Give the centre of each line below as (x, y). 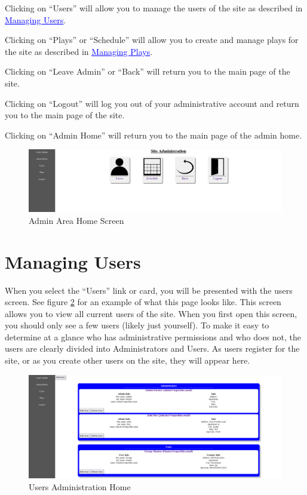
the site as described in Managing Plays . (79, 51)
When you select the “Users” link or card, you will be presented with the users (149, 290)
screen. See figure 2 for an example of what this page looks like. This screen (143, 302)
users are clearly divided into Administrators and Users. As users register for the (152, 348)
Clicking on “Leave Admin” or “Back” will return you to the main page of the (148, 71)
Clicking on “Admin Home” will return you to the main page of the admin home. (153, 135)
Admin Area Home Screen (76, 220)
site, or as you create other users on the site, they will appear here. (128, 360)
